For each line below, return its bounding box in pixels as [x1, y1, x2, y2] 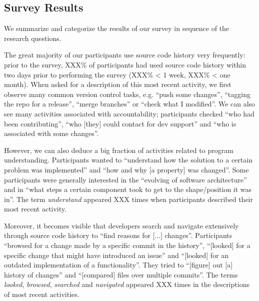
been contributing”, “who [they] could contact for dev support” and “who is [4, 118, 236, 128]
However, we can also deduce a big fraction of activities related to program [4, 144, 233, 155]
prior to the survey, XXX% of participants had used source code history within [4, 59, 246, 69]
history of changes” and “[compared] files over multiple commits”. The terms [4, 269, 238, 279]
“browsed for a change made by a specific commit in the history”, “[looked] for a [4, 240, 250, 250]
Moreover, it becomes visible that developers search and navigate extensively [4, 220, 239, 230]
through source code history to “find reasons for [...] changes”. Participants [4, 230, 232, 240]
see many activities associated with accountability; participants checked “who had [4, 108, 254, 118]
